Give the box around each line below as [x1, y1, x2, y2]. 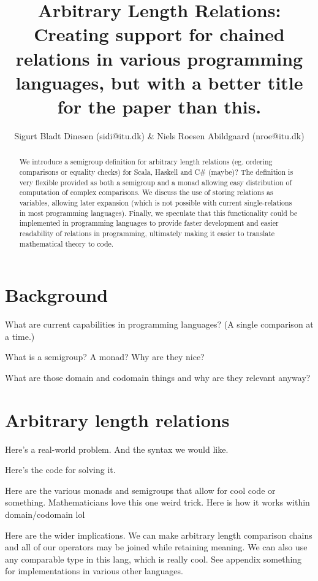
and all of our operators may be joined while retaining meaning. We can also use [5, 541, 308, 553]
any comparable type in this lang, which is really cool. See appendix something [5, 552, 302, 565]
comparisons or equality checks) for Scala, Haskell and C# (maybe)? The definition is [19, 166, 293, 177]
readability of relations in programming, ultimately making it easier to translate [19, 228, 275, 238]
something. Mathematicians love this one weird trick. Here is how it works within [5, 496, 310, 509]
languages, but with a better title [15, 69, 303, 94]
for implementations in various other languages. [5, 564, 183, 577]
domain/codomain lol [5, 507, 85, 520]
